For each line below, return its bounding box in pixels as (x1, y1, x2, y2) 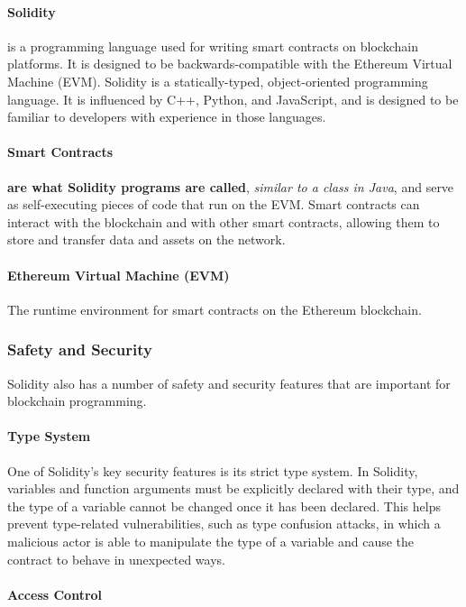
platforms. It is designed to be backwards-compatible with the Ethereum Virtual (7, 54, 452, 73)
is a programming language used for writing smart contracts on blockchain (7, 36, 418, 55)
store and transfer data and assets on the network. (7, 230, 286, 249)
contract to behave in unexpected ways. (7, 549, 225, 568)
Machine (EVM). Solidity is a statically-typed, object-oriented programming (7, 71, 428, 90)
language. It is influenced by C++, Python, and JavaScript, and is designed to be (7, 89, 459, 108)
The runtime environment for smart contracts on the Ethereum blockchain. (7, 299, 422, 318)
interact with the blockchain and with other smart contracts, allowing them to (7, 212, 440, 231)
